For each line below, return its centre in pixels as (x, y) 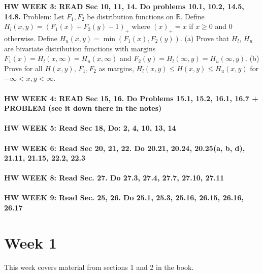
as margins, (116, 68)
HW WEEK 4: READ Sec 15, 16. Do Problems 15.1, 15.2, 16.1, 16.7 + (131, 98)
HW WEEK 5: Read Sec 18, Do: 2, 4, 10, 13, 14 (90, 128)
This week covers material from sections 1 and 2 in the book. (99, 267)
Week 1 (30, 242)
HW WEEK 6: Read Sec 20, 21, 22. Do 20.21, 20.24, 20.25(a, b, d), (125, 148)
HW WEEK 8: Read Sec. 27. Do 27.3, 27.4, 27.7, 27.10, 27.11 (114, 178)
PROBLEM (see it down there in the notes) (83, 108)
